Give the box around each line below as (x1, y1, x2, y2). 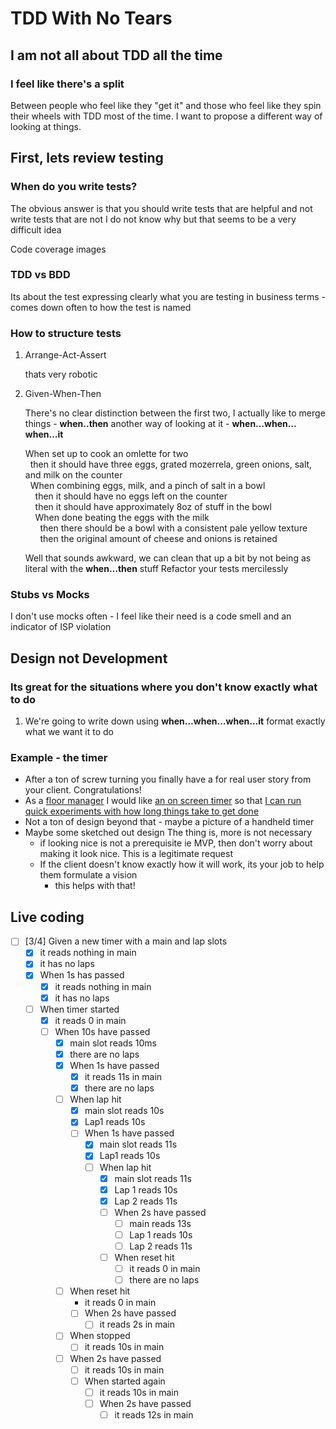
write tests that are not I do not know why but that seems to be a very (10, 213, 297, 225)
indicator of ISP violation (10, 621, 112, 633)
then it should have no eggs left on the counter (34, 490, 228, 502)
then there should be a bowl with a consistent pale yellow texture (39, 522, 308, 534)
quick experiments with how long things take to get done (24, 805, 260, 817)
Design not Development (10, 650, 168, 667)
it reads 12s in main (114, 1408, 194, 1421)
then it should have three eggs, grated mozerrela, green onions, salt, (29, 458, 313, 471)
